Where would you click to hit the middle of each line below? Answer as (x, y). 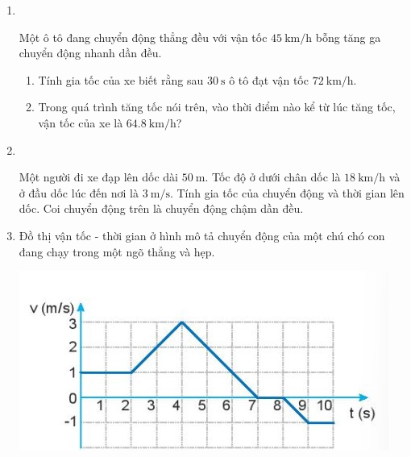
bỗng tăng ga (348, 37)
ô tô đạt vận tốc (269, 79)
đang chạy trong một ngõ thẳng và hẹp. (117, 251)
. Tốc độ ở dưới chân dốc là (273, 177)
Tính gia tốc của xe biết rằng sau (121, 79)
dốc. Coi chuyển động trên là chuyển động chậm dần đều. (161, 208)
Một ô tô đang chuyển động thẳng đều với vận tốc (143, 37)
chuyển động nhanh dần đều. (90, 53)
